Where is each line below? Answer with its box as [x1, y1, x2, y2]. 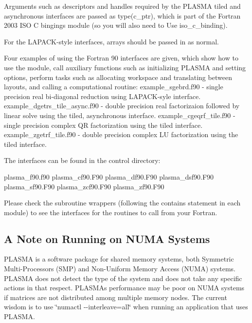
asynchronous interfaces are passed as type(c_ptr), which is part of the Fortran [4, 10, 241, 20]
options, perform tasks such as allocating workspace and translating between [4, 72, 232, 82]
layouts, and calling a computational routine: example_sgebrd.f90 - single [4, 81, 223, 92]
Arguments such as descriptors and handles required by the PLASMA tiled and [4, 1, 241, 11]
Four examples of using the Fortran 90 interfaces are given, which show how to [4, 53, 238, 63]
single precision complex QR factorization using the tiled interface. [4, 120, 203, 130]
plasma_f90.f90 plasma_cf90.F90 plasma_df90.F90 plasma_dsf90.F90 [4, 171, 214, 182]
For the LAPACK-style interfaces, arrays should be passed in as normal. [4, 36, 219, 46]
